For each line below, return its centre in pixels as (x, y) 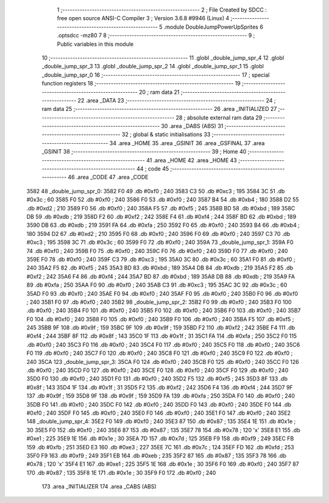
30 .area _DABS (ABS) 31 (192, 126)
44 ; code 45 (153, 169)
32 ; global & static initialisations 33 (166, 135)
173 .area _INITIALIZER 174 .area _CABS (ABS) (99, 487)
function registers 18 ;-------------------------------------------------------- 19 (141, 84)
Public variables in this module (95, 44)
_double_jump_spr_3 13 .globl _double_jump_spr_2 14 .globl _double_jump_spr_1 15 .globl (153, 66)
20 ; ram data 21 (159, 92)
